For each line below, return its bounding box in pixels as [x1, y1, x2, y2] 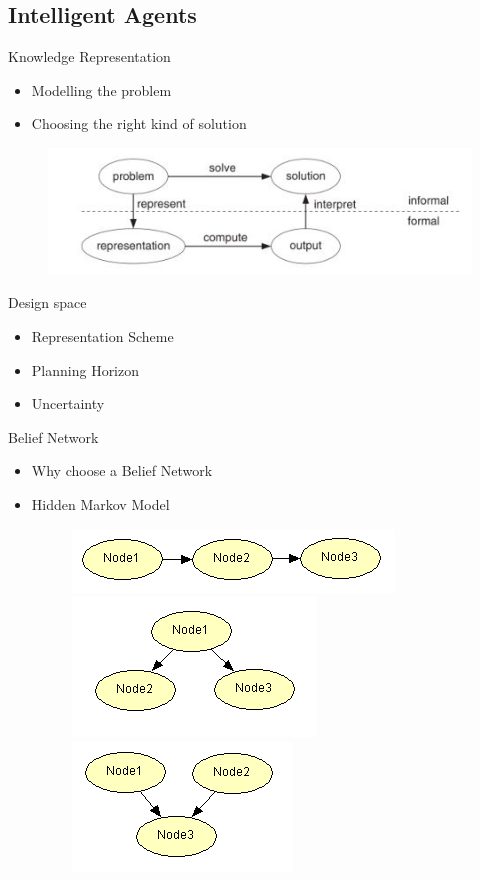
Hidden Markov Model [31, 493, 170, 514]
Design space [8, 292, 87, 313]
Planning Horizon [31, 359, 140, 380]
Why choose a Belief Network [31, 460, 213, 481]
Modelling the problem [31, 79, 172, 100]
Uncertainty [31, 393, 105, 414]
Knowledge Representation [8, 46, 171, 67]
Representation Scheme [31, 326, 174, 347]
